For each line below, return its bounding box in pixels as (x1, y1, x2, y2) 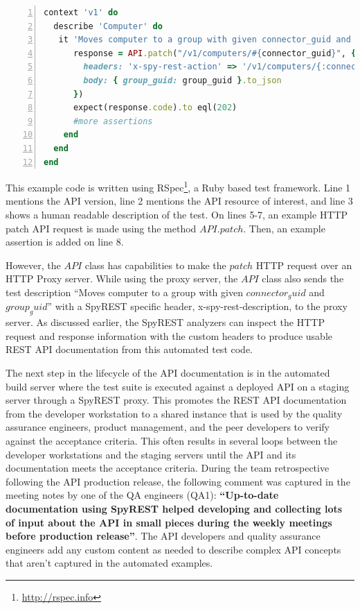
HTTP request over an (255, 257, 352, 272)
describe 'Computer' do (53, 21, 163, 31)
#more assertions (73, 116, 153, 126)
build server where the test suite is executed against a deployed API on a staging (6, 379, 350, 393)
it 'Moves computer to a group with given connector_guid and (58, 35, 351, 45)
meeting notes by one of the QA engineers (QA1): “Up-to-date (6, 488, 279, 502)
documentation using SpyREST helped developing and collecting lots (6, 501, 343, 515)
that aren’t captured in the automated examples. (6, 556, 213, 570)
